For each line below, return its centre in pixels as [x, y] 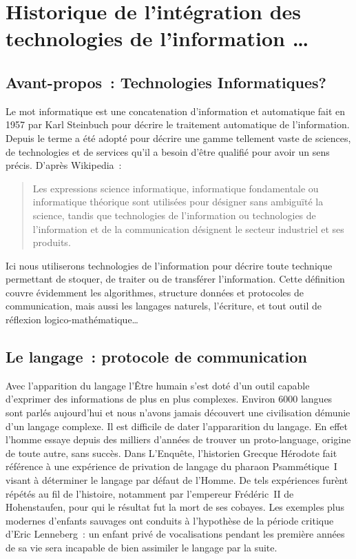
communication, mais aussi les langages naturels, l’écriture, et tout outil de [164, 306]
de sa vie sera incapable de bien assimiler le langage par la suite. [142, 547]
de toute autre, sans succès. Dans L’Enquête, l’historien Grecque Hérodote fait [171, 453]
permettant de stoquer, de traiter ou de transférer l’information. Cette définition [175, 279]
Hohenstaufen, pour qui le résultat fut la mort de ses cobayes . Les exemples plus [175, 507]
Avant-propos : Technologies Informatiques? [166, 82]
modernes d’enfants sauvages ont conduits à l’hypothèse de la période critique [170, 520]
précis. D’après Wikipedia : [64, 165]
